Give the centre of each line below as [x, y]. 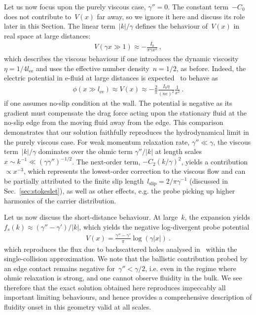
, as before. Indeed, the [211, 68]
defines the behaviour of [172, 26]
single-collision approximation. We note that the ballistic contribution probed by [126, 258]
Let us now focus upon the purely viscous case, [75, 6]
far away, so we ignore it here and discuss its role [171, 16]
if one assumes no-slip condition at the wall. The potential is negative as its [118, 103]
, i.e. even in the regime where [191, 268]
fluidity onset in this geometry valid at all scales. [78, 307]
